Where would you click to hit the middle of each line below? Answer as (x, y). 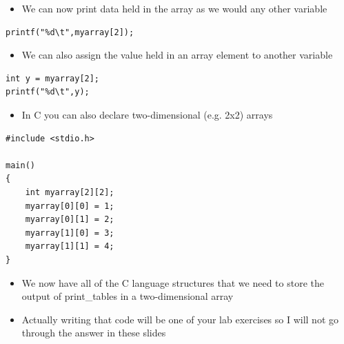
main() (20, 165)
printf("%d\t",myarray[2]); (70, 32)
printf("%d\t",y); (48, 92)
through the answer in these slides (94, 333)
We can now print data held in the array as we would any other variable (174, 8)
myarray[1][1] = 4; (70, 246)
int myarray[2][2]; (70, 192)
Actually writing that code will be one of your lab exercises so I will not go (180, 319)
